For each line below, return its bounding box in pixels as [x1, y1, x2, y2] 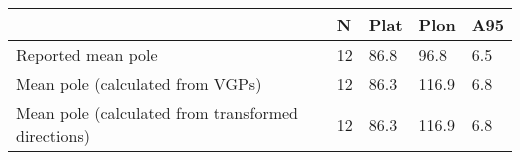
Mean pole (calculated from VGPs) [16, 72, 262, 95]
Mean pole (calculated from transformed [16, 101, 299, 124]
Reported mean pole [16, 43, 158, 66]
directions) [16, 124, 90, 147]
